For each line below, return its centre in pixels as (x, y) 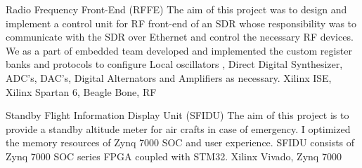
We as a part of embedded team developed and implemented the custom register (179, 50)
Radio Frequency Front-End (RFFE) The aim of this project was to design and (176, 9)
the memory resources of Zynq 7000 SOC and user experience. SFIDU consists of (180, 142)
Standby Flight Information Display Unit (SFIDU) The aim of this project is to (177, 115)
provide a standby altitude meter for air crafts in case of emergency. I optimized (178, 128)
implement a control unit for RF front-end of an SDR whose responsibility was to (181, 23)
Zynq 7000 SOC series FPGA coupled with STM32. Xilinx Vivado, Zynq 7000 (174, 156)
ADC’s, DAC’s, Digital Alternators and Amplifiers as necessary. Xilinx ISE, (169, 77)
